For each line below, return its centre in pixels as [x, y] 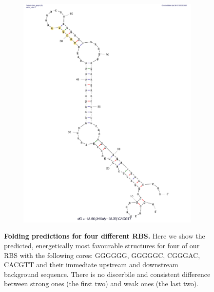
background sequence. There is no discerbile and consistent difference [107, 274]
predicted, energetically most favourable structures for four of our [102, 246]
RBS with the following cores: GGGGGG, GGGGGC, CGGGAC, [102, 255]
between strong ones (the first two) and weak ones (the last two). [101, 283]
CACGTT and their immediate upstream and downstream [91, 265]
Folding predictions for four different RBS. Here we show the [105, 236]
